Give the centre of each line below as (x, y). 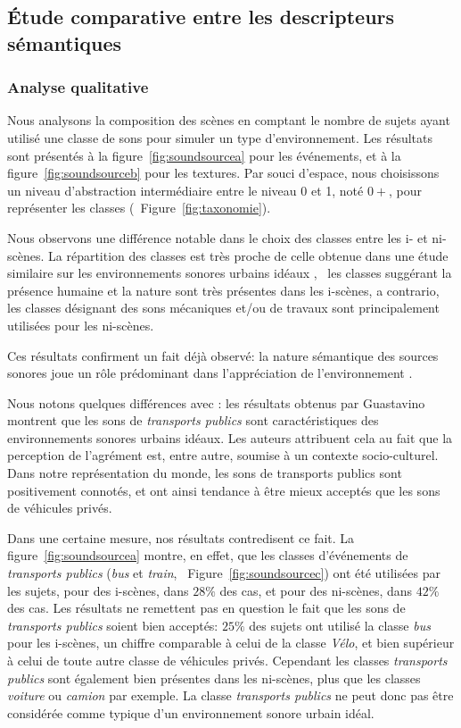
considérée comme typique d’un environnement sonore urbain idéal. (191, 712)
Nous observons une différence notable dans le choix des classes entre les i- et (218, 237)
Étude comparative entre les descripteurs (201, 17)
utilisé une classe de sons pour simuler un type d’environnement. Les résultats (220, 137)
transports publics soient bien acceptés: (113, 625)
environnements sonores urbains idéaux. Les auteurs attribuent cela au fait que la (230, 437)
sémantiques (65, 42)
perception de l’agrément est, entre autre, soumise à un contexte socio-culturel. (223, 455)
